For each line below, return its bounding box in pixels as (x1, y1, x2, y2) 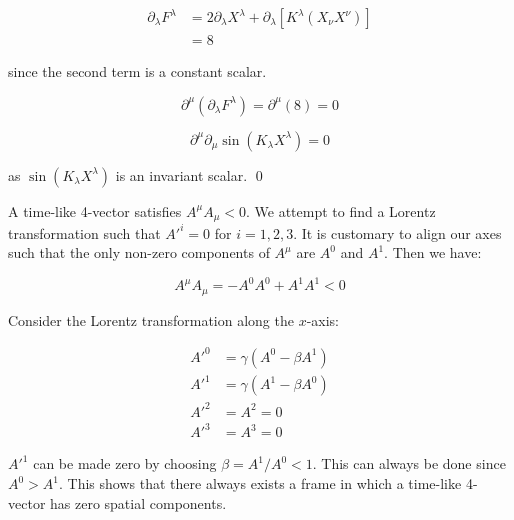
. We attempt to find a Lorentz (246, 200, 436, 221)
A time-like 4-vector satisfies (8, 200, 182, 221)
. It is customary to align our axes (293, 222, 502, 243)
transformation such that (8, 222, 161, 243)
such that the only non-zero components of (8, 242, 270, 263)
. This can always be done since (312, 453, 506, 474)
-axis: (306, 309, 339, 330)
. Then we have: (384, 242, 482, 263)
